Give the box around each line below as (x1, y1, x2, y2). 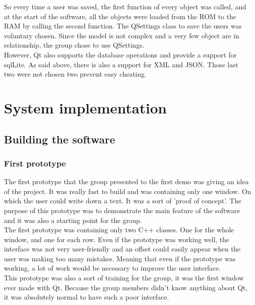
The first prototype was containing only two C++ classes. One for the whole (4, 224, 234, 235)
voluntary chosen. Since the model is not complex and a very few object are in (4, 30, 239, 40)
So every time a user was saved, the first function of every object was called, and (4, 1, 246, 11)
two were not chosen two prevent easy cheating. (4, 69, 147, 79)
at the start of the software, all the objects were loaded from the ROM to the (4, 11, 236, 21)
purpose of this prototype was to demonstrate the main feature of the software (4, 205, 240, 215)
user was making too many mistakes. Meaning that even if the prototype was (4, 253, 236, 263)
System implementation (4, 97, 167, 117)
